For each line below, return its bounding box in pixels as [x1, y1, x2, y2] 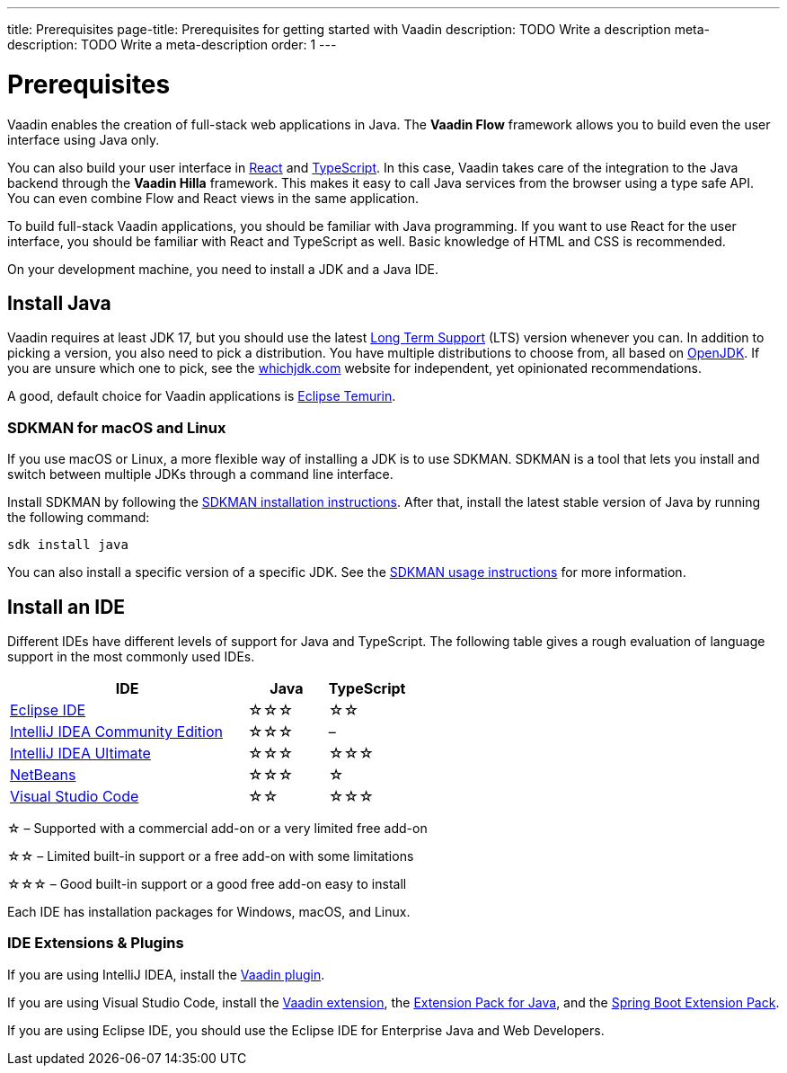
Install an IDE [7, 595, 126, 618]
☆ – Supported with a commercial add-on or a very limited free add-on [7, 820, 428, 836]
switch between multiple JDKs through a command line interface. [7, 466, 393, 483]
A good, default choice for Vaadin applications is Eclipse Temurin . [7, 388, 396, 404]
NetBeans [10, 765, 76, 784]
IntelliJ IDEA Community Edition [10, 722, 223, 740]
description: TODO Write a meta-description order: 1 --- [7, 37, 337, 52]
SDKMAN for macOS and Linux [7, 418, 226, 437]
